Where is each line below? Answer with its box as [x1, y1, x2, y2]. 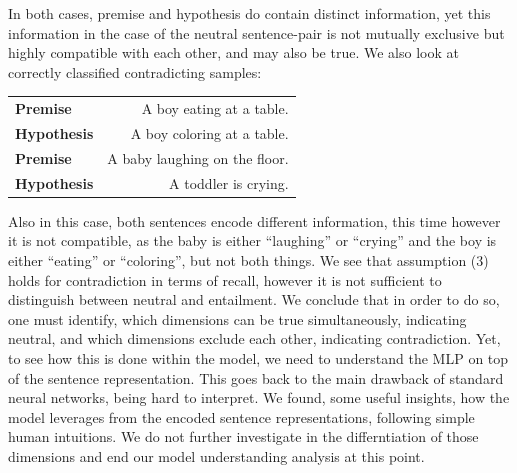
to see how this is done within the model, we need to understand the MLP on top [8, 347, 509, 368]
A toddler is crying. [169, 172, 289, 193]
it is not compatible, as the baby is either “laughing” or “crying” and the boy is [8, 230, 497, 251]
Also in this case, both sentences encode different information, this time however [8, 210, 501, 231]
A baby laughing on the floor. [107, 147, 289, 168]
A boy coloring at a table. [130, 122, 289, 143]
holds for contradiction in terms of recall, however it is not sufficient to [8, 269, 442, 290]
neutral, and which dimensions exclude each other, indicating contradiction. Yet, [8, 328, 501, 349]
